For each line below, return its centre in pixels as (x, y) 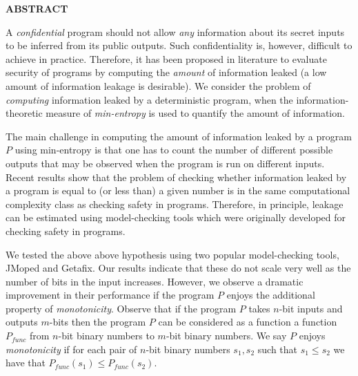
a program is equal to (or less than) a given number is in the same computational (178, 190)
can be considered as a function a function (248, 322)
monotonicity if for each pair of (71, 349)
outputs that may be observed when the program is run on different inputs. (165, 163)
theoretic (24, 113)
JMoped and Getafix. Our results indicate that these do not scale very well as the (178, 268)
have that (26, 363)
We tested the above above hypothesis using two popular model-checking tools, (172, 254)
